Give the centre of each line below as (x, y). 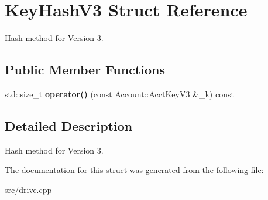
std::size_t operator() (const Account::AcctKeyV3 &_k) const (119, 94)
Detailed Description (69, 125)
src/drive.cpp (28, 189)
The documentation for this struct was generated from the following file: (134, 170)
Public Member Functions (85, 70)
